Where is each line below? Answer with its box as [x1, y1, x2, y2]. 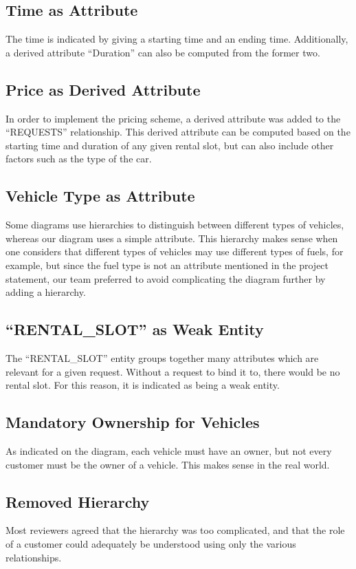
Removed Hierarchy [5, 491, 150, 512]
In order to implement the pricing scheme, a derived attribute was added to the [5, 111, 341, 125]
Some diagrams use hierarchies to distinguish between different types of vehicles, [5, 217, 344, 232]
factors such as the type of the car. [5, 151, 152, 166]
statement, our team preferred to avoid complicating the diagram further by [5, 271, 326, 286]
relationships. [5, 550, 62, 564]
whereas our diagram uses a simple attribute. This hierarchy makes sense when [5, 230, 338, 245]
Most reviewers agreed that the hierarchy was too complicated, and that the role [5, 523, 345, 537]
